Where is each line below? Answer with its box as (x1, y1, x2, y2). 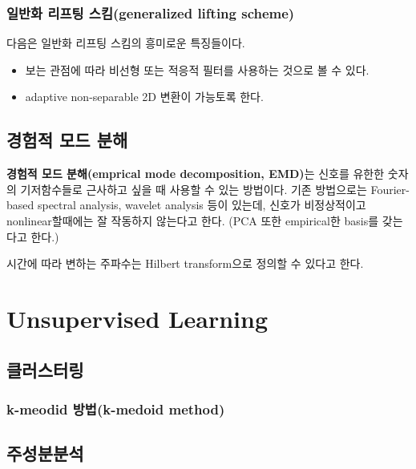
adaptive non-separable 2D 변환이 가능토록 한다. (25, 88, 264, 105)
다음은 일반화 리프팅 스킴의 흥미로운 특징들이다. (6, 34, 245, 51)
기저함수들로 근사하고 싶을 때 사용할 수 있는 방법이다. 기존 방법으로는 (20, 180, 367, 197)
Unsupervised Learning (6, 301, 268, 334)
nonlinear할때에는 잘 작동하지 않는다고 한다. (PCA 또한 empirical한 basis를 (6, 212, 379, 228)
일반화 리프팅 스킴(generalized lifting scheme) (6, 2, 295, 22)
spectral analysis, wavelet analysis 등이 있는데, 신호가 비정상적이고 (37, 196, 366, 213)
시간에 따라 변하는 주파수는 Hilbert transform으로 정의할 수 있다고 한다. (6, 255, 364, 272)
